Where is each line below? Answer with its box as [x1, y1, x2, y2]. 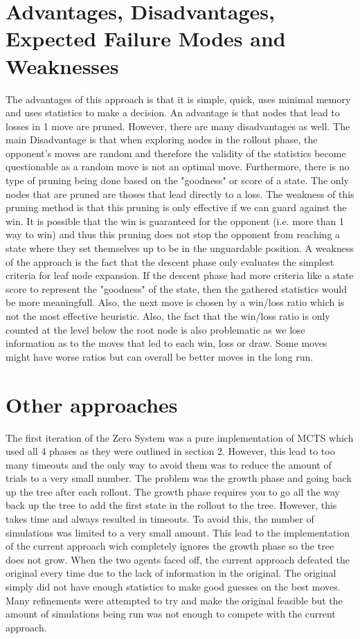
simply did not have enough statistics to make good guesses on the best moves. [6, 579, 341, 594]
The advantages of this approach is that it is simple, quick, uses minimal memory [6, 91, 351, 106]
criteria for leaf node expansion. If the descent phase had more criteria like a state [6, 268, 354, 282]
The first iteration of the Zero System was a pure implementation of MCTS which [6, 430, 354, 444]
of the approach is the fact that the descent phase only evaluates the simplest [6, 254, 334, 269]
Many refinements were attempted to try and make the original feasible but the [6, 593, 343, 607]
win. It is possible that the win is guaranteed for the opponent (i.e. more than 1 [6, 213, 344, 228]
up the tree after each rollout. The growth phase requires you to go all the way [6, 484, 340, 498]
